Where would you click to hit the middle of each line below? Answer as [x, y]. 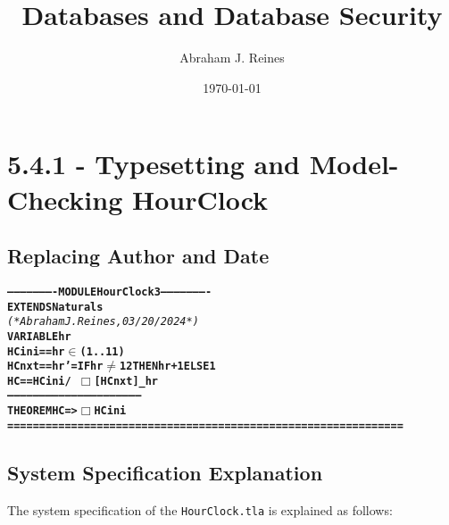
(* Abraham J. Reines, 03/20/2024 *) [103, 322]
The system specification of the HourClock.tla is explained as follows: [200, 509]
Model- [354, 164]
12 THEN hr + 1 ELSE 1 [168, 367]
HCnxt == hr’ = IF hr [55, 367]
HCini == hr [36, 351]
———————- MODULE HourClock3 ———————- [110, 292]
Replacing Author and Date [138, 256]
